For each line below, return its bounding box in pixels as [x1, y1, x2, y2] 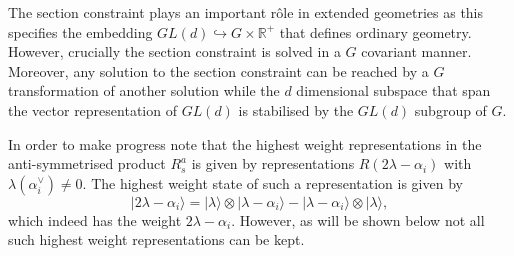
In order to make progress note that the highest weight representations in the [8, 133, 482, 154]
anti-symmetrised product [8, 153, 166, 174]
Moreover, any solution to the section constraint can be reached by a [8, 60, 429, 81]
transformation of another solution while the [8, 80, 280, 101]
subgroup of [414, 99, 487, 120]
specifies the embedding [8, 21, 153, 42]
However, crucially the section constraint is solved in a [8, 41, 341, 62]
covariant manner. [361, 41, 472, 62]
